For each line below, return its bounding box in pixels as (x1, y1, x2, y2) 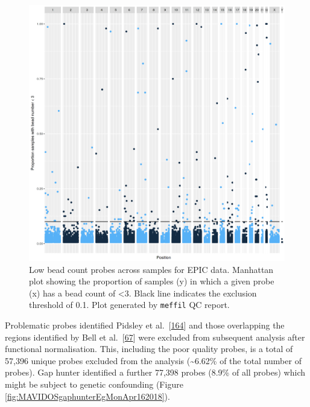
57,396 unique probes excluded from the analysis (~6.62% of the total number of (5, 354, 302, 367)
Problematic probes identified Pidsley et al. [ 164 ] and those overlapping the (5, 319, 285, 332)
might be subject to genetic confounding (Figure (5, 378, 183, 390)
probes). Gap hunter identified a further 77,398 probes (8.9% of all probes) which (5, 366, 306, 379)
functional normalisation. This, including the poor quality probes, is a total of (5, 342, 293, 355)
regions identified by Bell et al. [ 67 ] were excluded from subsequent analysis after (5, 330, 305, 343)
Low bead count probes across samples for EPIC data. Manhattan (29, 263, 274, 275)
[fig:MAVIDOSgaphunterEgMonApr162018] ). (5, 389, 170, 402)
